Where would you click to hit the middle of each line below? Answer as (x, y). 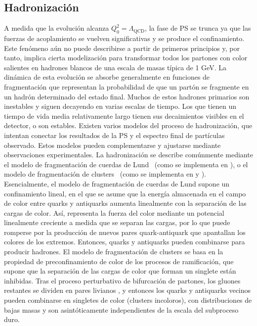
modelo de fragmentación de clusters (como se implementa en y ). (105, 174)
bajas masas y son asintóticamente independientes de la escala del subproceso (121, 309)
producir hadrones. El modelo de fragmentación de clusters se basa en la (114, 252)
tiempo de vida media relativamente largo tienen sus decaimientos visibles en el (124, 116)
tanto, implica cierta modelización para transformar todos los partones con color (126, 58)
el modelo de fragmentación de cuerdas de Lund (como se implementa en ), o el (126, 164)
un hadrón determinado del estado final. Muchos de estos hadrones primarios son (127, 96)
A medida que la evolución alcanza (57, 28)
